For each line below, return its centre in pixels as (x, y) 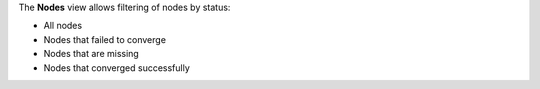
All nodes (63, 26)
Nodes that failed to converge (105, 39)
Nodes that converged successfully (116, 67)
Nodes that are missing (91, 54)
